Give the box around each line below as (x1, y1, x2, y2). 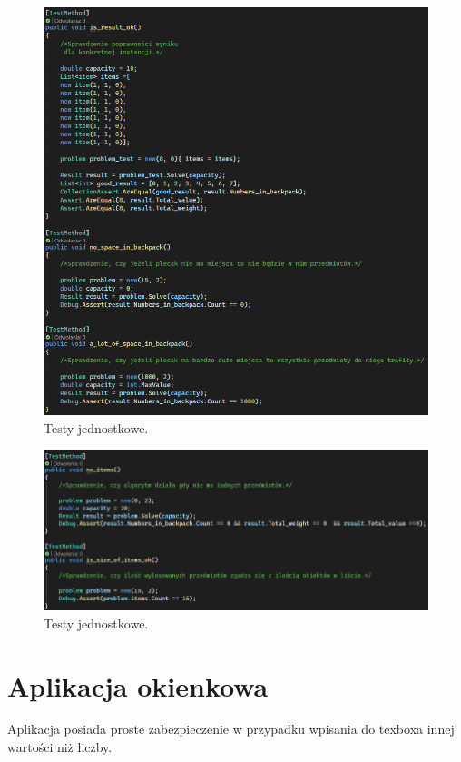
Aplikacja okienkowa (7, 667, 269, 704)
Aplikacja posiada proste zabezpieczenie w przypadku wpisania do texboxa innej (7, 719, 455, 738)
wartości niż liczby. (7, 737, 113, 757)
